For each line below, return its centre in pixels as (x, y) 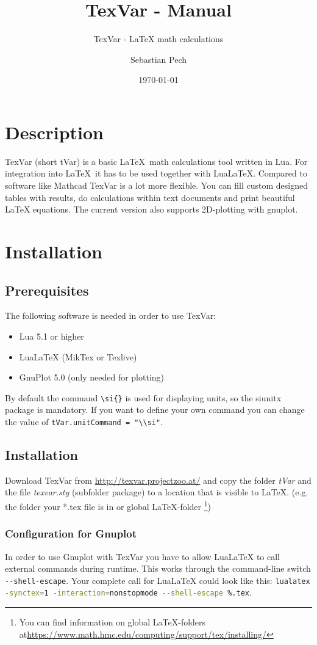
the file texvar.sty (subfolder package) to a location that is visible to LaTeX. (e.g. (157, 492)
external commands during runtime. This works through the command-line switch (158, 568)
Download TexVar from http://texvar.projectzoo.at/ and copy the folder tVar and (158, 480)
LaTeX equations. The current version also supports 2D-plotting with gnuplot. (151, 209)
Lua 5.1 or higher (52, 336)
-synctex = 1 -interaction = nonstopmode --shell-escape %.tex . (128, 592)
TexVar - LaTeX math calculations (158, 39)
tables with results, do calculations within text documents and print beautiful (150, 197)
